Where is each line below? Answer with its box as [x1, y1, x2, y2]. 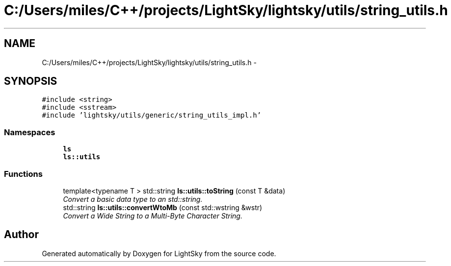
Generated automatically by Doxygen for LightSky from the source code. [42, 249, 276, 258]
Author [4, 228, 39, 241]
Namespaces [4, 127, 55, 137]
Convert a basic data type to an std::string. [63, 194, 203, 203]
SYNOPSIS [4, 75, 57, 88]
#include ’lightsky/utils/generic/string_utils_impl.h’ [42, 111, 262, 120]
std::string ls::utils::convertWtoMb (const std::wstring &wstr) [63, 203, 263, 212]
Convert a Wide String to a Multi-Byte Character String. [63, 211, 242, 220]
